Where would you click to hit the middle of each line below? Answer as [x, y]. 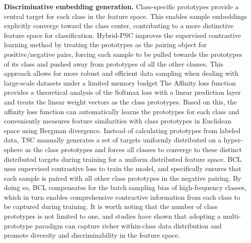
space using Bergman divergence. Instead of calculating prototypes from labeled [122, 130]
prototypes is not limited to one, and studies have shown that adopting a [112, 216]
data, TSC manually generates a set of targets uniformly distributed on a [113, 140]
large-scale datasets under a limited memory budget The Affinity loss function [120, 82]
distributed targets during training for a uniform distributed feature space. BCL [123, 159]
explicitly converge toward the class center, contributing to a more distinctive [119, 26]
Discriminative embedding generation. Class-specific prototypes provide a [121, 6]
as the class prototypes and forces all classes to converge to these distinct [133, 149]
